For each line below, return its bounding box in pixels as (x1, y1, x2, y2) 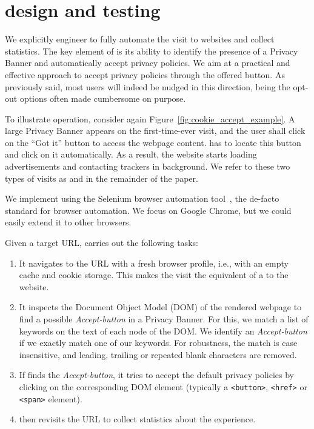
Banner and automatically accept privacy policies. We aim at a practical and (5, 56, 290, 69)
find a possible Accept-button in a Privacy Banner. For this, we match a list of (19, 313, 309, 325)
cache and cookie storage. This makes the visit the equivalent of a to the (19, 268, 289, 281)
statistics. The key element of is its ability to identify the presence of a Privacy (5, 44, 298, 57)
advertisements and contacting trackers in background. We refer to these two (5, 160, 290, 173)
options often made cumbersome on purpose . (19, 92, 186, 105)
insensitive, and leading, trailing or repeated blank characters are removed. (19, 348, 297, 361)
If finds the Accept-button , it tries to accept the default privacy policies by (19, 368, 294, 381)
